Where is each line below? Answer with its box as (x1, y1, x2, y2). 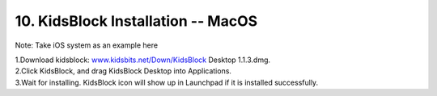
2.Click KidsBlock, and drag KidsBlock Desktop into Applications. (15, 66, 232, 76)
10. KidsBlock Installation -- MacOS (15, 12, 258, 30)
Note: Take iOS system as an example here (15, 40, 158, 50)
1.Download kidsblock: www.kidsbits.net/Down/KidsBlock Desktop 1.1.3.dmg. (15, 55, 271, 65)
